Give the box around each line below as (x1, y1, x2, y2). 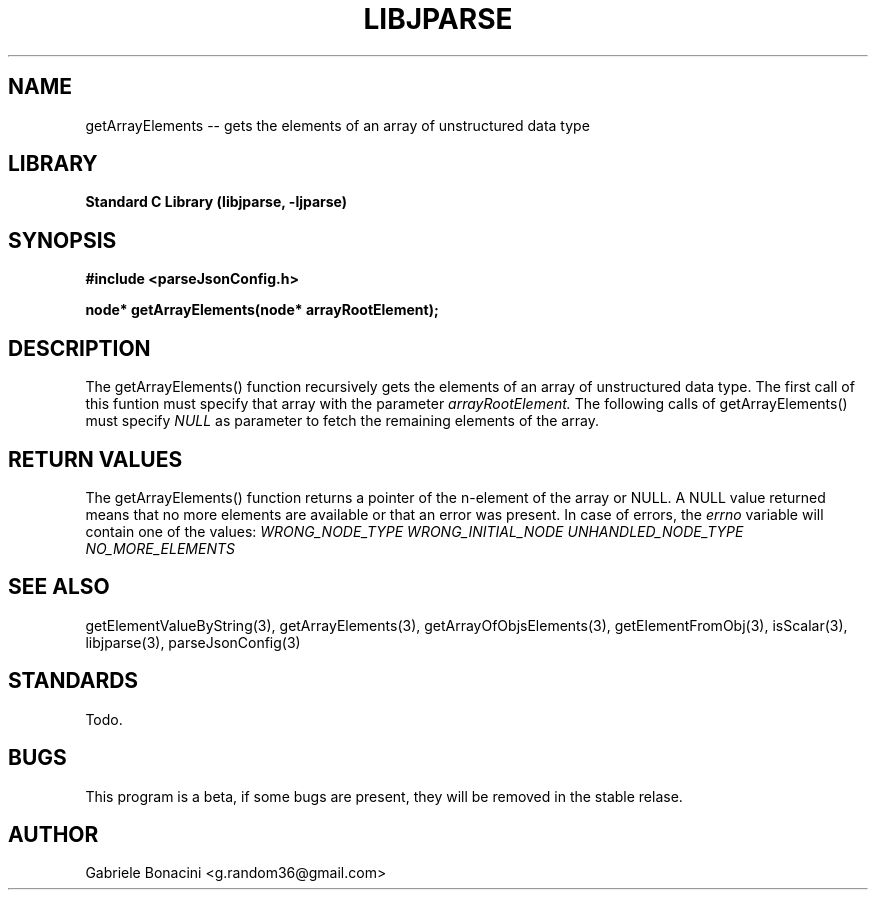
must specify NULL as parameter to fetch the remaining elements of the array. (85, 412, 599, 430)
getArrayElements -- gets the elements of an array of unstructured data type (85, 116, 590, 134)
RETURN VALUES (8, 446, 183, 472)
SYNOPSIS (8, 227, 117, 253)
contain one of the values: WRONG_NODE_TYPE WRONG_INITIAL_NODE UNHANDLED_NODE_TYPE (85, 522, 744, 540)
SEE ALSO (8, 574, 110, 600)
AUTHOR (8, 821, 99, 847)
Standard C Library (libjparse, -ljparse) (85, 193, 348, 211)
